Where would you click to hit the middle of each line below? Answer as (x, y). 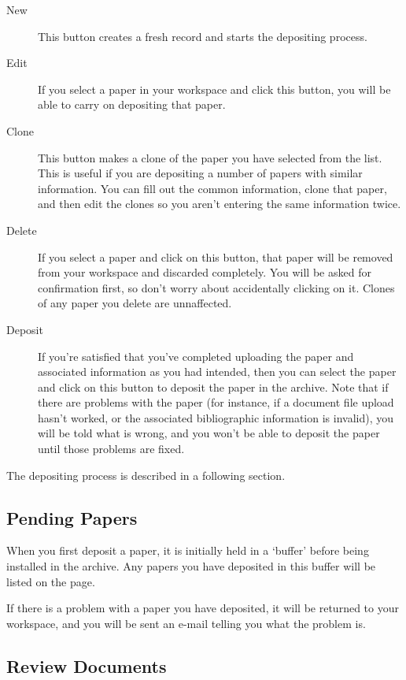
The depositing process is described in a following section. (146, 475)
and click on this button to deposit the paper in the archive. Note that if (213, 386)
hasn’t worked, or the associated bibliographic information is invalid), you (216, 417)
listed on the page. (51, 581)
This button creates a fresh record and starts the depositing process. (203, 36)
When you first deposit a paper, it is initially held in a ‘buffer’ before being (188, 550)
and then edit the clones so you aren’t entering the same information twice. (220, 204)
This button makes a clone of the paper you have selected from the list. (210, 157)
